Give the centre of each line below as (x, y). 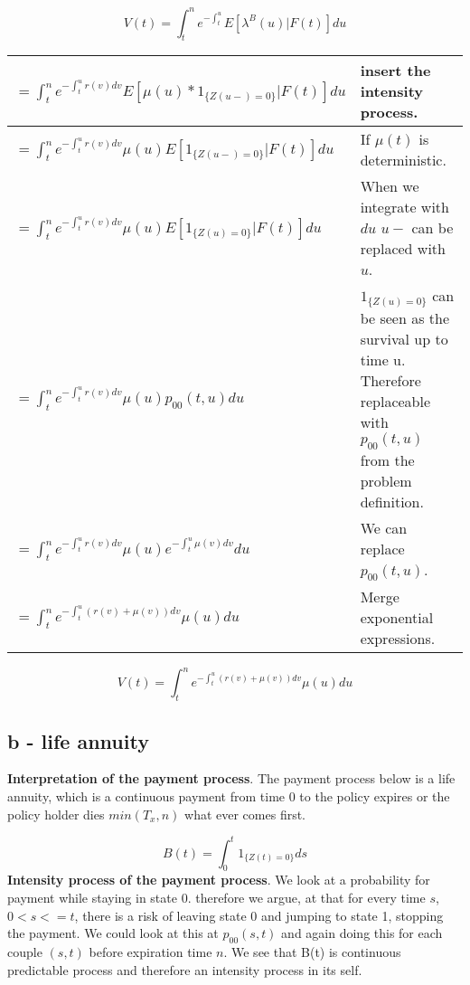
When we (390, 186)
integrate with (404, 207)
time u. (383, 360)
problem (386, 480)
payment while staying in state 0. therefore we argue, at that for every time (216, 897)
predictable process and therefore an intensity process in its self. (185, 969)
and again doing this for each (362, 933)
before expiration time (150, 951)
